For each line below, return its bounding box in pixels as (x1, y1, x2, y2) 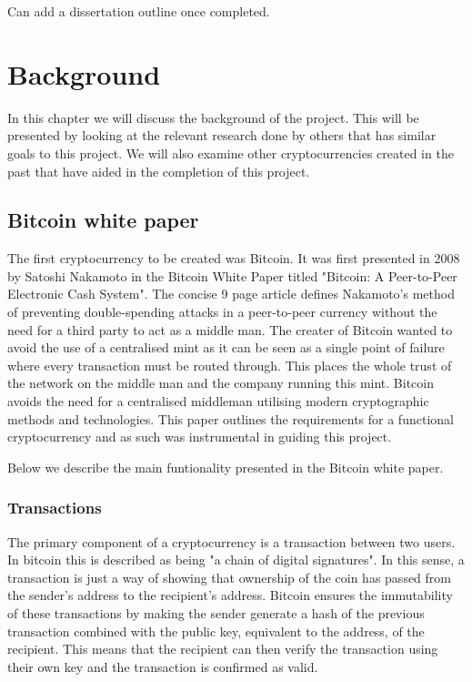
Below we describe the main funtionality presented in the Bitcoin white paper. (7, 457, 444, 476)
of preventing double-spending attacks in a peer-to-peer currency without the (7, 302, 437, 321)
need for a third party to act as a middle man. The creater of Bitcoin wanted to (7, 320, 453, 339)
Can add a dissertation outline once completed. (7, 2, 270, 20)
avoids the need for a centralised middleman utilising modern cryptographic (7, 392, 429, 411)
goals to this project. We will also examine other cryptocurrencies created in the (7, 143, 454, 162)
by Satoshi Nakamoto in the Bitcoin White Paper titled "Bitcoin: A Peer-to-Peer (7, 266, 457, 285)
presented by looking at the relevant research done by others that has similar (7, 126, 437, 145)
